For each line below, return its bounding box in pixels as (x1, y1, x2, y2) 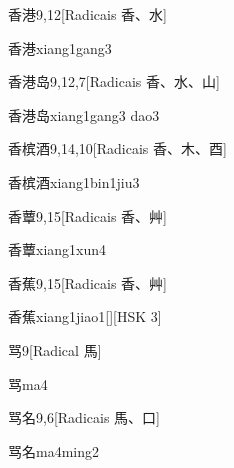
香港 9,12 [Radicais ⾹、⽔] (8, 4, 167, 24)
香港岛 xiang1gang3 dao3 (8, 104, 160, 125)
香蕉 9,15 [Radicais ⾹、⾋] (8, 272, 167, 293)
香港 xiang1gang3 (8, 37, 112, 58)
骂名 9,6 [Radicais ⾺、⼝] (8, 407, 160, 428)
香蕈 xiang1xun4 (8, 239, 107, 260)
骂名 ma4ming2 (8, 440, 99, 461)
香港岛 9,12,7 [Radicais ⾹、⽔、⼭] (8, 71, 220, 92)
